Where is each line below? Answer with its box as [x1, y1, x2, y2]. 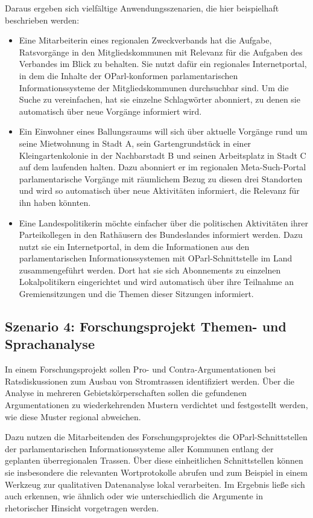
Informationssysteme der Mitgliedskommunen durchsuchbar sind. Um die [19, 81, 289, 94]
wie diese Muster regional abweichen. [5, 410, 141, 423]
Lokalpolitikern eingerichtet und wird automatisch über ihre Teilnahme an [19, 275, 294, 288]
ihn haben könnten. [19, 196, 91, 208]
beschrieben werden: [5, 13, 80, 26]
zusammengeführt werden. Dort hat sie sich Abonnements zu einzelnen [19, 263, 281, 276]
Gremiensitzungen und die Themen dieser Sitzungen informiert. [19, 287, 254, 300]
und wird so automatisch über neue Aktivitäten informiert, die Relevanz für [19, 184, 300, 197]
